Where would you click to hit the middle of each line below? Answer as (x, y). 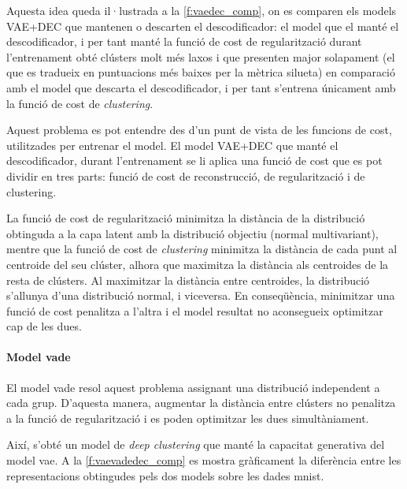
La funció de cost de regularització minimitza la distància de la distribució (186, 218)
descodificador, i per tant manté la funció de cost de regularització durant (184, 41)
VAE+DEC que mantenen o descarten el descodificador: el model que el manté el (203, 26)
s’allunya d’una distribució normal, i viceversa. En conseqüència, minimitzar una (201, 295)
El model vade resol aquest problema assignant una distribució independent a (193, 387)
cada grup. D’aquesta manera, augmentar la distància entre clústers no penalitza (201, 403)
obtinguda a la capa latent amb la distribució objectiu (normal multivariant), (192, 233)
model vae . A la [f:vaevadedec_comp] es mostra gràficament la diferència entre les (204, 460)
